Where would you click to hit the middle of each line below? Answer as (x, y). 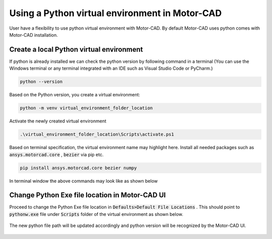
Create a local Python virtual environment (76, 49)
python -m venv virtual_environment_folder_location (86, 108)
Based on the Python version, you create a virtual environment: (75, 95)
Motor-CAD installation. (33, 35)
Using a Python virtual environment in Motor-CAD (115, 13)
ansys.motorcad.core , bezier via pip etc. (56, 154)
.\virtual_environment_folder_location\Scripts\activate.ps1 (97, 135)
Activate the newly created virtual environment (58, 121)
